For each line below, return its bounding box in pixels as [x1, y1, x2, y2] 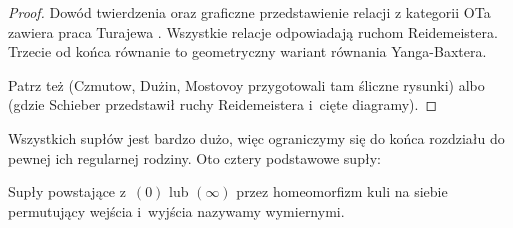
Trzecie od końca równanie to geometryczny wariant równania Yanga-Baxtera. [8, 41, 487, 62]
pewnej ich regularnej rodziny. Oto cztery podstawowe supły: [8, 147, 381, 168]
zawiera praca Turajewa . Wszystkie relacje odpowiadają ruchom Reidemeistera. [8, 21, 498, 42]
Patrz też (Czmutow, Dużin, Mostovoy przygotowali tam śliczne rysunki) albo [8, 74, 485, 95]
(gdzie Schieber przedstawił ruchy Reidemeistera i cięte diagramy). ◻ [8, 94, 438, 115]
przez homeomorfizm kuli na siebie [236, 181, 448, 202]
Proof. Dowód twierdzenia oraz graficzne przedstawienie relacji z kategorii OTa [8, 2, 491, 22]
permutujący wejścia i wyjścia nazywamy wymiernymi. [8, 200, 345, 221]
